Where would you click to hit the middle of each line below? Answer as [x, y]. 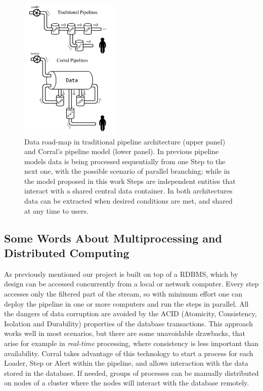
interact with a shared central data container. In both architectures [128, 191]
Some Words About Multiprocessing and [113, 238]
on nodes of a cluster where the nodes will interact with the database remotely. [127, 383]
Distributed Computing [67, 253]
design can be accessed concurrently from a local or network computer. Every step [131, 284]
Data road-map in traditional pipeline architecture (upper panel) [125, 141]
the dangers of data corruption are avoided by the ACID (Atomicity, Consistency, [130, 313]
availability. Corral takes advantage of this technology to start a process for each [129, 353]
